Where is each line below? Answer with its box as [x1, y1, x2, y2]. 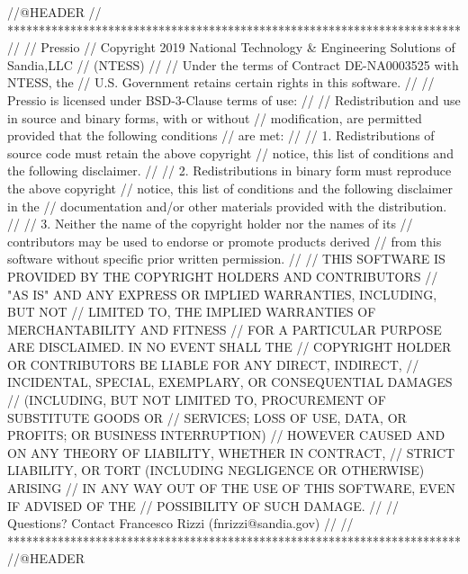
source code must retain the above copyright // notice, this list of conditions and [7, 143, 454, 162]
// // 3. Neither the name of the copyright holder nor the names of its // [7, 214, 413, 233]
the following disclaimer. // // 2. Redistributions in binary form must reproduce [7, 161, 452, 180]
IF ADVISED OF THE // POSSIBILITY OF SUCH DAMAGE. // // [7, 496, 399, 515]
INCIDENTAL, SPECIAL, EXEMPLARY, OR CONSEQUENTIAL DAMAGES [7, 372, 453, 391]
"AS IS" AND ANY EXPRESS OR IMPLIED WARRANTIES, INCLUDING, [7, 284, 437, 303]
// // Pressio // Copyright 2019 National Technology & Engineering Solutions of [7, 38, 455, 57]
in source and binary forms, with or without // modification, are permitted [7, 108, 422, 127]
